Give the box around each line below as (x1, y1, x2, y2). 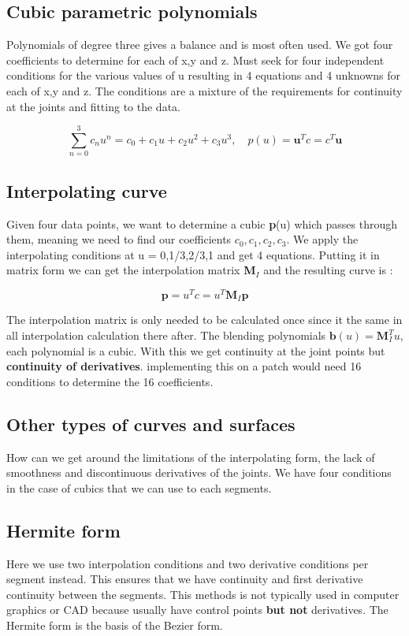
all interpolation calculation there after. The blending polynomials (6, 327, 326, 343)
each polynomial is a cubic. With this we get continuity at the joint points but (6, 342, 385, 359)
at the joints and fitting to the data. (6, 98, 180, 114)
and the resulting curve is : (263, 262, 393, 278)
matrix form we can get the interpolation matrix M (6, 262, 256, 278)
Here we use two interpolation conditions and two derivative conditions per (6, 555, 369, 571)
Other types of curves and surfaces (6, 411, 296, 436)
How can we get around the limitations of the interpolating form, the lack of (6, 448, 375, 465)
